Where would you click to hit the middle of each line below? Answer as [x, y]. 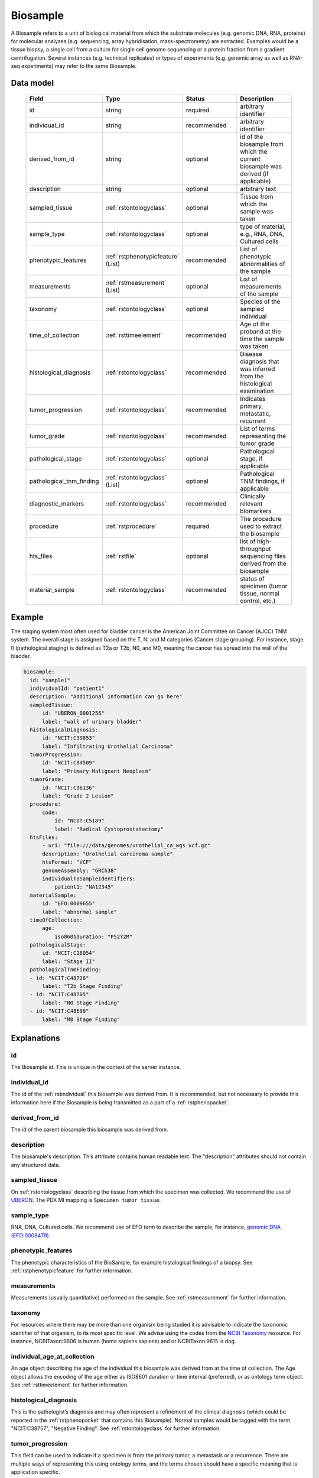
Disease [251, 354]
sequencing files [263, 556]
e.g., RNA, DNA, [262, 234]
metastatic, [255, 413]
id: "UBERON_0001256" [73, 713]
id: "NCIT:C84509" [69, 763]
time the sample [262, 339]
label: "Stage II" [69, 961]
